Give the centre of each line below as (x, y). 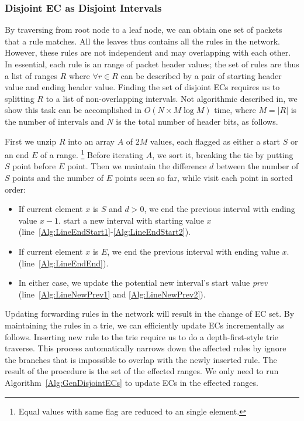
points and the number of (58, 177)
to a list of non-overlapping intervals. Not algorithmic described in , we (172, 98)
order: (15, 189)
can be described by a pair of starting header (201, 75)
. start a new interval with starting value (131, 220)
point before (34, 166)
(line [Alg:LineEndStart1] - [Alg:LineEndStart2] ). (105, 232)
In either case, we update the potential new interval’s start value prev (143, 283)
